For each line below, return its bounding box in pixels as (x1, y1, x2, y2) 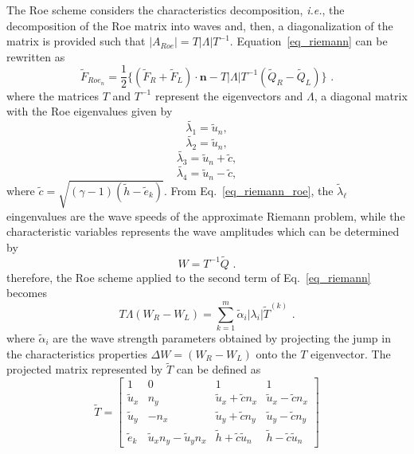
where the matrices (6, 87, 100, 104)
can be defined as (176, 361, 261, 378)
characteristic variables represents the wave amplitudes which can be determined (6, 223, 400, 240)
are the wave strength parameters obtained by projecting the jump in (53, 329, 391, 346)
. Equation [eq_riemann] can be (229, 33, 388, 49)
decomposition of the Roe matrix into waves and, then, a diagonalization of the (6, 17, 393, 33)
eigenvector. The (310, 345, 391, 362)
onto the (256, 345, 297, 362)
